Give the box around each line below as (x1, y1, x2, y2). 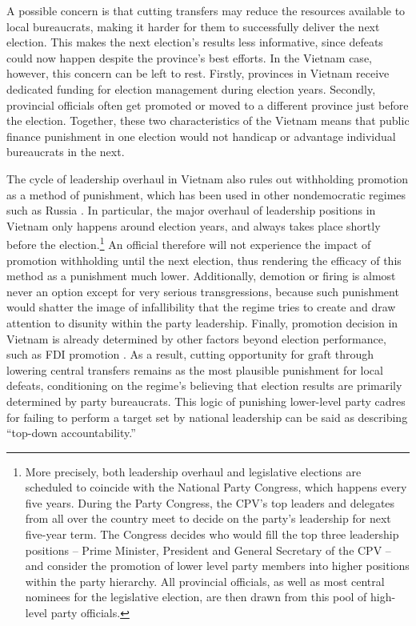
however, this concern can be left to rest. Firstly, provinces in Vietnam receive (6, 65, 390, 82)
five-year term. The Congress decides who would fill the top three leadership (25, 526, 399, 543)
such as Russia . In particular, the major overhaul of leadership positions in (6, 202, 376, 219)
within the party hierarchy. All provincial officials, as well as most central (25, 572, 385, 589)
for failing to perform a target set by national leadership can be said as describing (6, 408, 408, 425)
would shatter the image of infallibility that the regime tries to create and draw (6, 299, 396, 315)
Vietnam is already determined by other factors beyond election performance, (6, 330, 386, 347)
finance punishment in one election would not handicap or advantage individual (6, 127, 396, 144)
